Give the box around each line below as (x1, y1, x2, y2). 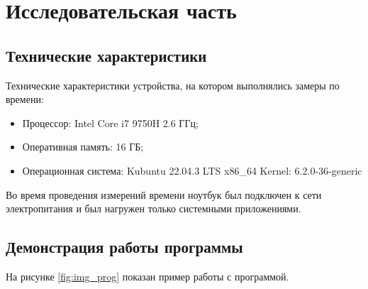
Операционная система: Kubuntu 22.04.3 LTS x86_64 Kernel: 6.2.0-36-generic (22, 163, 362, 178)
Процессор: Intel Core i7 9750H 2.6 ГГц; (22, 115, 199, 130)
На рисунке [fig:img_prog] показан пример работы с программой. (6, 268, 289, 283)
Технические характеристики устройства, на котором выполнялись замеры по (6, 77, 340, 92)
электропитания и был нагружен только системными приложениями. (6, 201, 301, 216)
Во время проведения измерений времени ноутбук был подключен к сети (6, 187, 322, 202)
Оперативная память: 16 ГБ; (22, 139, 144, 154)
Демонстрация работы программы (6, 236, 243, 258)
